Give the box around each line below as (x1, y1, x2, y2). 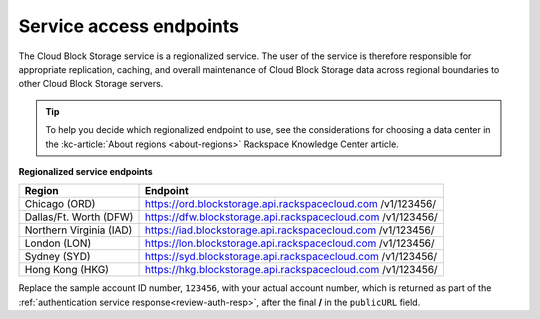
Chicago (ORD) (24, 197, 96, 211)
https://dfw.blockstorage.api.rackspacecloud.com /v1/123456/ (144, 210, 439, 224)
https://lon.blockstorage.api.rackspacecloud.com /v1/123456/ (144, 236, 435, 250)
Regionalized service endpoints (18, 165, 154, 177)
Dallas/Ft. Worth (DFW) (24, 210, 134, 224)
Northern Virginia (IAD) (24, 223, 133, 237)
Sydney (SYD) (24, 250, 91, 264)
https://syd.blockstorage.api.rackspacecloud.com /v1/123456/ (144, 250, 438, 264)
